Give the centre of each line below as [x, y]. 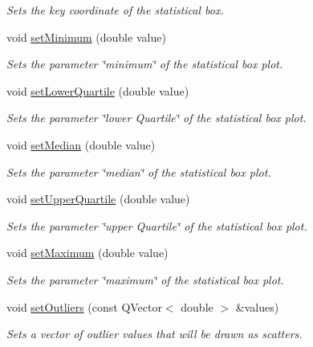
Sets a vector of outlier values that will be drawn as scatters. [154, 334]
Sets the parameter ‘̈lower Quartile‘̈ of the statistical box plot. [156, 118]
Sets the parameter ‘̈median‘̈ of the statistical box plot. [139, 171]
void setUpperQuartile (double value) [98, 199]
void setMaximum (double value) [87, 253]
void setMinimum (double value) [86, 37]
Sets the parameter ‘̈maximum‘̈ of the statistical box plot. [145, 279]
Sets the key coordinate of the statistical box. [115, 10]
